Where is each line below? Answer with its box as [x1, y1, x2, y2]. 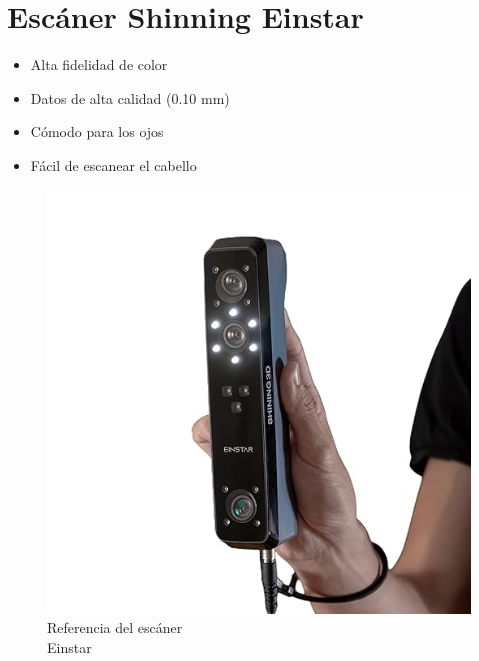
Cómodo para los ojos [30, 121, 164, 142]
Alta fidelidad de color [30, 54, 168, 75]
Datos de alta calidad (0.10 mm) [30, 87, 230, 108]
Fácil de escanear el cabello [30, 154, 197, 175]
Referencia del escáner [47, 617, 183, 638]
